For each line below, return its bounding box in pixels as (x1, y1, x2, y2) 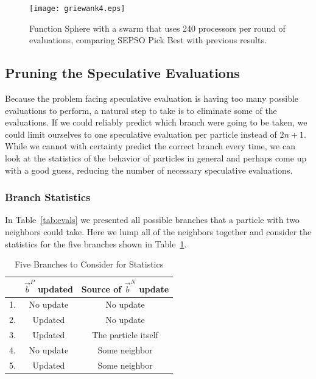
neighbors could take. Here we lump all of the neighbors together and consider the (5, 225, 312, 238)
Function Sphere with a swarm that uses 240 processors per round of (29, 21, 286, 34)
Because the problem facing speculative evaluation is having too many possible (5, 92, 299, 105)
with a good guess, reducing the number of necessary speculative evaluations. (5, 163, 293, 176)
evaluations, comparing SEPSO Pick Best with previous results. (29, 34, 267, 46)
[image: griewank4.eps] (29, 4, 125, 13)
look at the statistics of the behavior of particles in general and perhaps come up (5, 152, 307, 165)
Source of (81, 282, 122, 295)
